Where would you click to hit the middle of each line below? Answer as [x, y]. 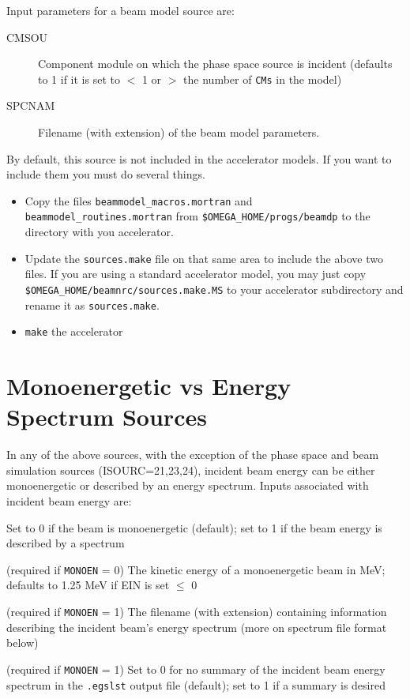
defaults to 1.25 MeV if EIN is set [88, 585]
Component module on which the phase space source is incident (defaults [215, 64]
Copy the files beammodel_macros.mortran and [139, 200]
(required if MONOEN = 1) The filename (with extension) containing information [197, 612]
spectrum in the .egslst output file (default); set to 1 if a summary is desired [196, 684]
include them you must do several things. [106, 174]
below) [23, 643]
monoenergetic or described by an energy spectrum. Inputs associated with [188, 485]
